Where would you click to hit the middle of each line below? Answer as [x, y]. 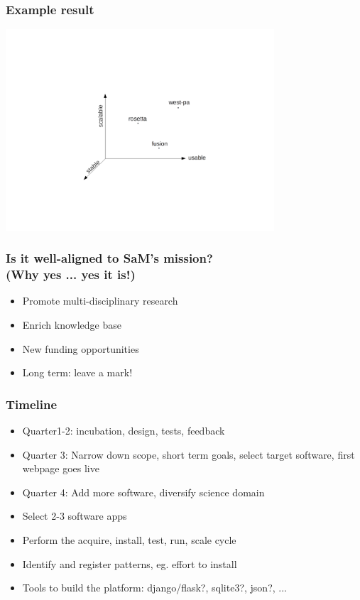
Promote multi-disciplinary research [100, 301]
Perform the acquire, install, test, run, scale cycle [129, 539]
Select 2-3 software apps [75, 516]
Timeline [32, 404]
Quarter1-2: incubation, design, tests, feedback [124, 430]
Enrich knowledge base [72, 324]
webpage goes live [61, 468]
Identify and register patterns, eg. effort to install [130, 563]
